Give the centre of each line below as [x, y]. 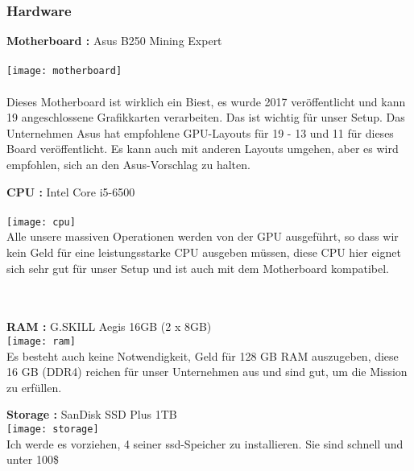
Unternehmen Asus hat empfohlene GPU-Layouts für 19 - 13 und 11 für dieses [200, 132]
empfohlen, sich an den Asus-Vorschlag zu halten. [128, 165]
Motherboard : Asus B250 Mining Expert [114, 41]
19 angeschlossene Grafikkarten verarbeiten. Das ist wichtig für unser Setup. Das [206, 117]
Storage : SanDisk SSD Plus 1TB [92, 414]
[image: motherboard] [64, 71]
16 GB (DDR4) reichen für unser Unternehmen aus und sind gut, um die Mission [207, 372]
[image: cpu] [41, 222]
